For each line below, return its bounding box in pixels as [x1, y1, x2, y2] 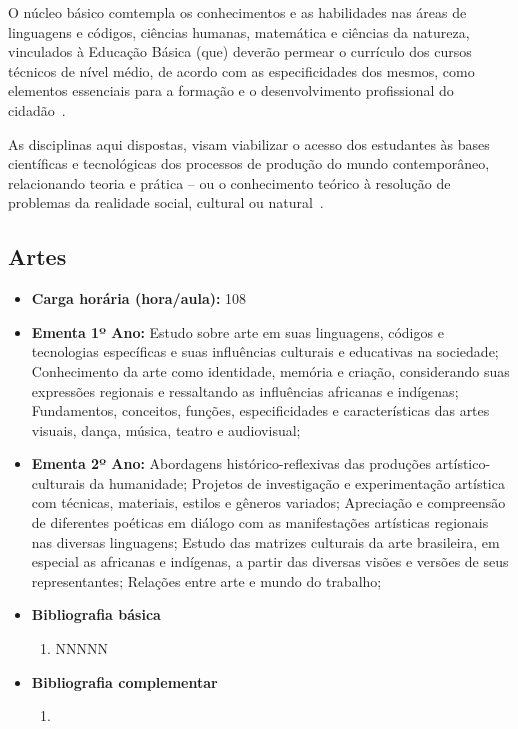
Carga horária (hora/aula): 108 [31, 288, 247, 309]
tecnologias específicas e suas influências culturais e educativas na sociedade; [31, 341, 499, 362]
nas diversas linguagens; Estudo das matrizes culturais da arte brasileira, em [31, 531, 500, 552]
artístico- [435, 453, 491, 474]
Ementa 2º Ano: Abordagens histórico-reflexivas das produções [31, 453, 431, 474]
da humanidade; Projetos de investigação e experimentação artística [89, 472, 505, 493]
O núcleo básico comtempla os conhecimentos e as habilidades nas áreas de [8, 2, 467, 22]
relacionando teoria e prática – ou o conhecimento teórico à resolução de [8, 172, 451, 193]
